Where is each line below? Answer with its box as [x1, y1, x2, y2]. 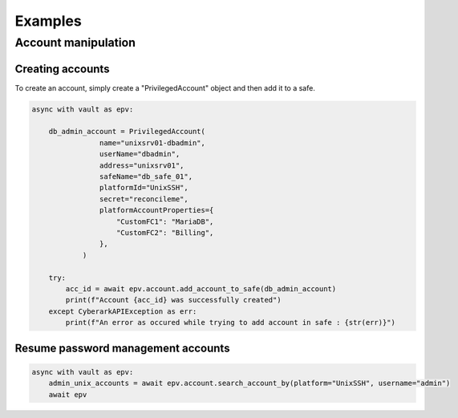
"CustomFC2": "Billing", [116, 229, 214, 237]
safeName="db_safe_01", [99, 172, 193, 181]
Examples [14, 12, 82, 30]
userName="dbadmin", [99, 149, 180, 159]
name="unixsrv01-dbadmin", [99, 138, 206, 148]
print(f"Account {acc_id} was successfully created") [65, 295, 282, 305]
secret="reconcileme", [99, 194, 188, 204]
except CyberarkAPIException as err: [48, 306, 197, 316]
